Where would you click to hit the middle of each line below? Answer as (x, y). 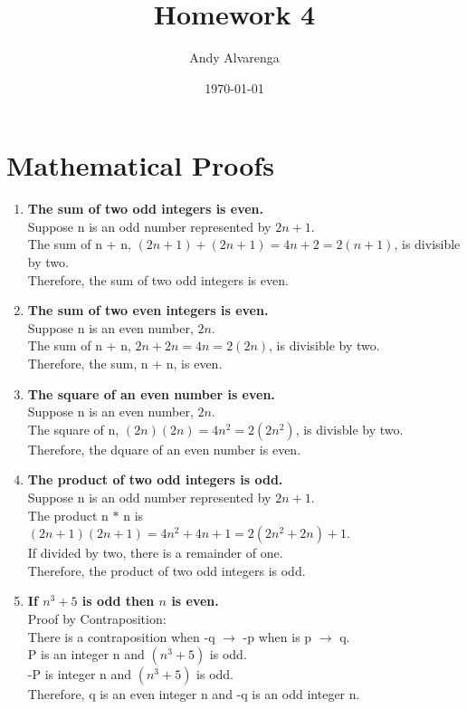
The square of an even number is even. (151, 393)
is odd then (118, 601)
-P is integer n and (80, 674)
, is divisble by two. (349, 429)
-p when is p (277, 636)
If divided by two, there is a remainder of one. (155, 553)
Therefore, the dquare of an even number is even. (164, 449)
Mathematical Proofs (140, 165)
